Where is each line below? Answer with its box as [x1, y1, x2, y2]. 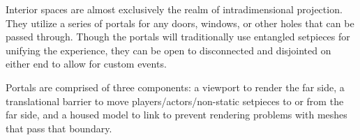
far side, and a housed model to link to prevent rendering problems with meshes [6, 107, 347, 122]
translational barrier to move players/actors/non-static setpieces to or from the [6, 93, 344, 108]
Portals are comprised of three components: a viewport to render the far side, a [6, 79, 345, 94]
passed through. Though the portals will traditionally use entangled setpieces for [6, 29, 350, 44]
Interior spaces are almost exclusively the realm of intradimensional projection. [6, 2, 343, 16]
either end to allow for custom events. [6, 56, 167, 71]
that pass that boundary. [6, 120, 112, 135]
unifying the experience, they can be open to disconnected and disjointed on [6, 42, 331, 57]
